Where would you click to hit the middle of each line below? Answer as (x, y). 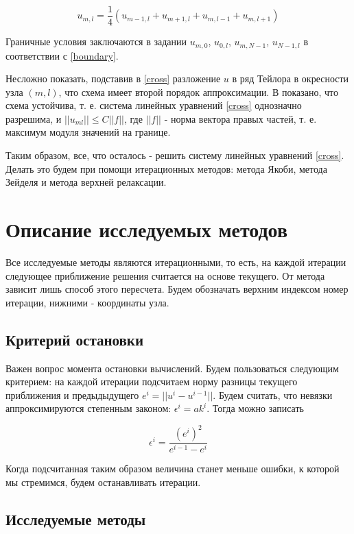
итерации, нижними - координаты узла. (87, 302)
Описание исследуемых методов (147, 229)
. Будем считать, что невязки (273, 395)
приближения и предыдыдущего (72, 395)
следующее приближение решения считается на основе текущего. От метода (165, 275)
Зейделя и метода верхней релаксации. (86, 182)
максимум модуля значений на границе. (88, 132)
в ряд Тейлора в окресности (291, 78)
